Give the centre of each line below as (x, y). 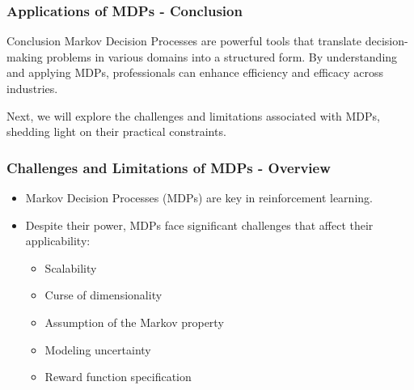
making (25, 56)
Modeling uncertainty (98, 349)
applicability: (58, 241)
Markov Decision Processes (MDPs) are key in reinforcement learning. (199, 197)
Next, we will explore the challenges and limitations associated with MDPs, (194, 115)
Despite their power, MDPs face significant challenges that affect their (199, 225)
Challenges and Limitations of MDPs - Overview (169, 167)
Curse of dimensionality (103, 295)
